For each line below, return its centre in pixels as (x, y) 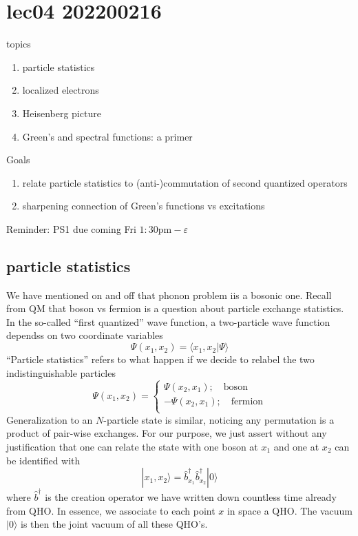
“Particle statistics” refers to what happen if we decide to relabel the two (160, 359)
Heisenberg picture (62, 113)
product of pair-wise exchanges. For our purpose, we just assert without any (167, 433)
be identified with (43, 460)
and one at (296, 447)
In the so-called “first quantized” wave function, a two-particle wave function (168, 321)
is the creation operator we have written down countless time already (191, 496)
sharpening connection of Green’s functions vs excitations (144, 206)
